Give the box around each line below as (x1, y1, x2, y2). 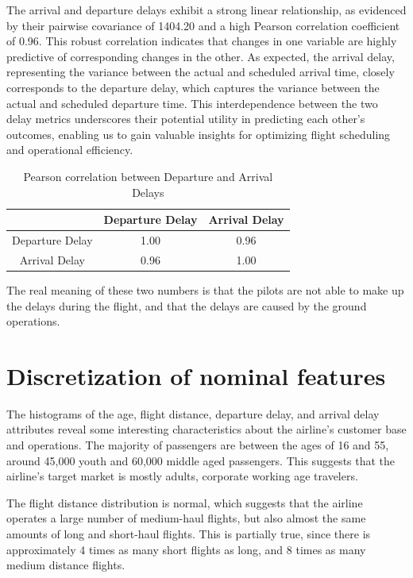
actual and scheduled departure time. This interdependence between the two (6, 94, 378, 111)
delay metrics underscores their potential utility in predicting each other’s (6, 110, 365, 127)
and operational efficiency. (6, 141, 133, 158)
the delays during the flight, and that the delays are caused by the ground (6, 297, 367, 314)
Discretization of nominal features (6, 359, 386, 391)
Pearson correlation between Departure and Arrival (23, 168, 273, 184)
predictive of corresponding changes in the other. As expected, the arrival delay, (6, 48, 395, 64)
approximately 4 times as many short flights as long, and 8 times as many (6, 541, 366, 557)
